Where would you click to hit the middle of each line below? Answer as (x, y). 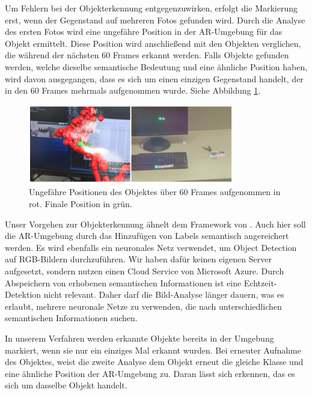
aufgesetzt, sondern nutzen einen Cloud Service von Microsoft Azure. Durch (145, 270)
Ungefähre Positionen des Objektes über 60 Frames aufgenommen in (155, 192)
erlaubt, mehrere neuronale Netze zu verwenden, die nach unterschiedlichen (143, 306)
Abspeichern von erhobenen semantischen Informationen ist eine (123, 282)
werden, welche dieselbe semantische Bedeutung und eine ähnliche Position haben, (156, 66)
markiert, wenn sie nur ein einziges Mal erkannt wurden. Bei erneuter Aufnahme (153, 350)
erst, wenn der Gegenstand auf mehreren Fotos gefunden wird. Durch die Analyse (155, 20)
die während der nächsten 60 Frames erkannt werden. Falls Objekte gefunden (147, 55)
